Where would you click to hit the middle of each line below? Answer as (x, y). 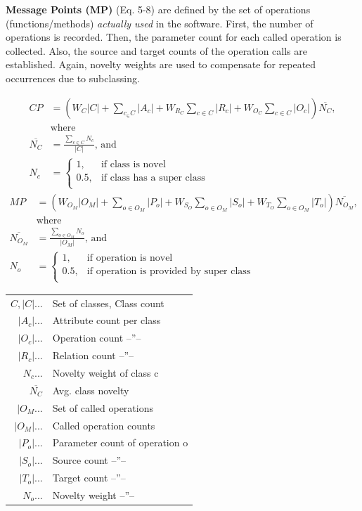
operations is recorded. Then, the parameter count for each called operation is (174, 37)
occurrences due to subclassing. (73, 78)
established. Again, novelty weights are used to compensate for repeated (161, 64)
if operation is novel (130, 258)
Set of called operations (103, 407)
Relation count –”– (93, 355)
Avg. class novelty (91, 390)
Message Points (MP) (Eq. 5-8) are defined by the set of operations (158, 9)
